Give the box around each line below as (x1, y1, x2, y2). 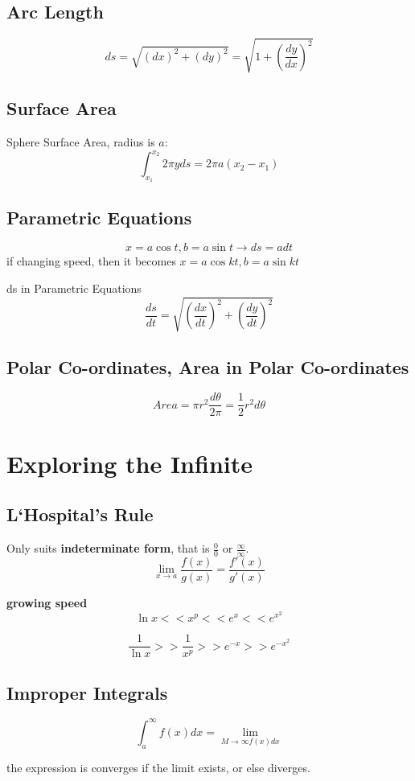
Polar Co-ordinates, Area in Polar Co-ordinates (6, 354, 409, 379)
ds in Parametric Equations (6, 280, 142, 297)
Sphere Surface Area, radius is (6, 133, 155, 150)
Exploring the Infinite (6, 446, 253, 479)
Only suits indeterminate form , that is (6, 540, 210, 557)
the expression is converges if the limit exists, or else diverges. (6, 758, 310, 775)
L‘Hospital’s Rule (6, 502, 154, 527)
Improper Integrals (6, 680, 168, 705)
